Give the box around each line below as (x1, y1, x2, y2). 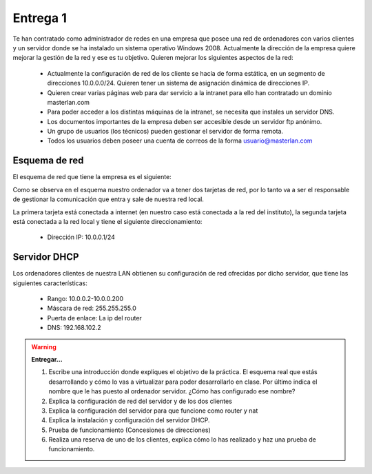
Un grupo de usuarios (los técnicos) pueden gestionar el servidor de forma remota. (47, 127, 284, 136)
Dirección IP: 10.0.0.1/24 (47, 233, 115, 241)
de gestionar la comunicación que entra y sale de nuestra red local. (12, 195, 205, 203)
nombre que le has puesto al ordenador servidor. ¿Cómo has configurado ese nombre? (48, 387, 296, 395)
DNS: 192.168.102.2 (47, 324, 101, 332)
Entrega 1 (12, 10, 67, 25)
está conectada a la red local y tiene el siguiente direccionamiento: (12, 217, 203, 225)
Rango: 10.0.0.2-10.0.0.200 (47, 295, 124, 302)
